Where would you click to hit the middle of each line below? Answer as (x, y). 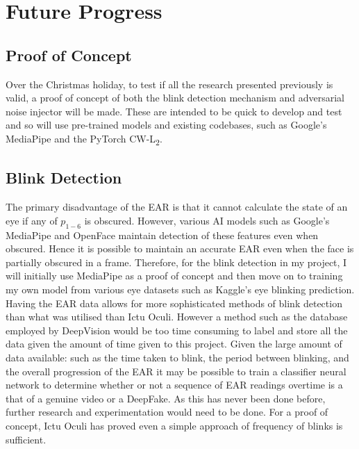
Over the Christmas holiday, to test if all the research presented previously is (169, 84)
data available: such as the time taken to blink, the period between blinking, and (177, 358)
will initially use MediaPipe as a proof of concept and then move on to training (174, 276)
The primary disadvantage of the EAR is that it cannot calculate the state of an (177, 207)
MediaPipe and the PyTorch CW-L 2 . (84, 139)
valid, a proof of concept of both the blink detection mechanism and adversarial (175, 98)
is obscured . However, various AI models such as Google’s (207, 220)
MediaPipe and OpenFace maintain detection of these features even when (162, 235)
